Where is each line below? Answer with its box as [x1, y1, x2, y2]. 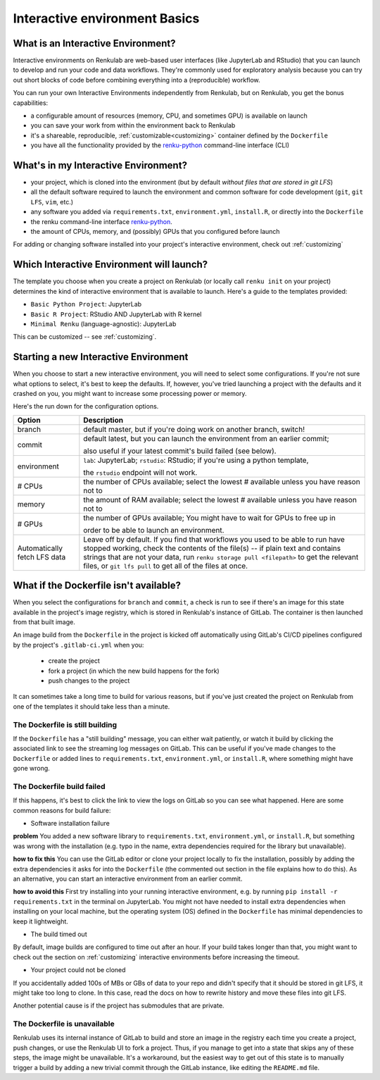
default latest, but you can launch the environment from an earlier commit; [83, 433, 330, 443]
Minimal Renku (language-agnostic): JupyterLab [30, 319, 177, 328]
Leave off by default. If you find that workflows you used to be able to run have [83, 534, 345, 544]
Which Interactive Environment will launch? [13, 259, 208, 271]
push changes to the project [48, 676, 130, 685]
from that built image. [13, 618, 75, 626]
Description [83, 415, 123, 425]
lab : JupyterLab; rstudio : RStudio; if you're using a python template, [83, 455, 309, 465]
